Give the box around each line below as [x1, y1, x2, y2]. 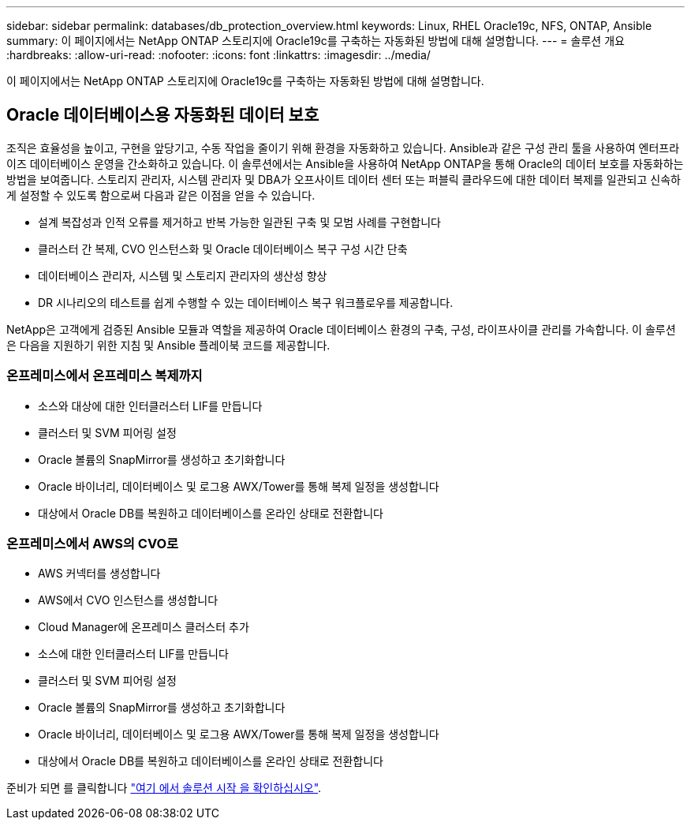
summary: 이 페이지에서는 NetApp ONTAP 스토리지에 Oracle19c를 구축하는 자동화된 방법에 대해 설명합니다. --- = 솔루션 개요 [6, 34, 625, 47]
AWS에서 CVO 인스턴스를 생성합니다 [38, 593, 219, 607]
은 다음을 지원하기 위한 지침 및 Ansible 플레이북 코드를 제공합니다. [6, 338, 331, 352]
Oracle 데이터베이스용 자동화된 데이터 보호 [6, 105, 319, 125]
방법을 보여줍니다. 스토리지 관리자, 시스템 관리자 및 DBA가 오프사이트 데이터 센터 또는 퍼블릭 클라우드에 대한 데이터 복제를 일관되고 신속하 [6, 172, 681, 186]
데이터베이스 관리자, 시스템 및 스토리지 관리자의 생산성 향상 [38, 268, 327, 282]
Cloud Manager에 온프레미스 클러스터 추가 [38, 620, 249, 634]
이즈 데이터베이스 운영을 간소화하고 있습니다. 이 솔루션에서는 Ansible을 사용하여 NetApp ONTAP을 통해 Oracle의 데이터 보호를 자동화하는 [6, 156, 684, 170]
